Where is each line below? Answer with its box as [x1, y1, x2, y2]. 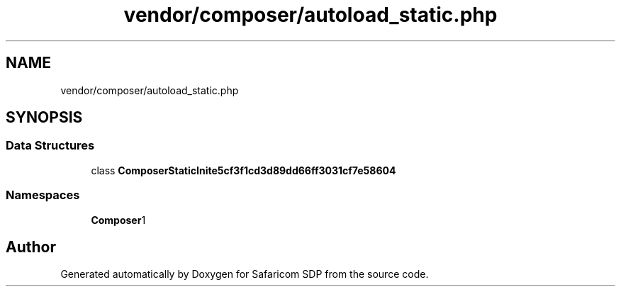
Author [6, 237, 56, 256]
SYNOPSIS [6, 108, 83, 127]
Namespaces [6, 188, 80, 203]
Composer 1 [91, 213, 146, 226]
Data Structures [6, 138, 95, 153]
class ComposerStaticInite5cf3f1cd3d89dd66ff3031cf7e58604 [91, 164, 396, 176]
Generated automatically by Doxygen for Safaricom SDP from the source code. [60, 268, 429, 281]
